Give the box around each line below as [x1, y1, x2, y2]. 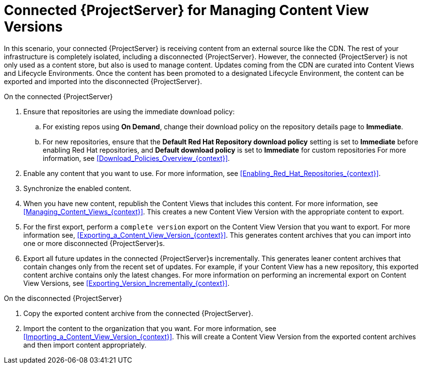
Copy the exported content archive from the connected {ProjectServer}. [23, 309, 253, 317]
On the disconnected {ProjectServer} [4, 294, 122, 302]
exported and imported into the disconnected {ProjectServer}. [4, 77, 203, 86]
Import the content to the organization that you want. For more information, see [23, 324, 276, 333]
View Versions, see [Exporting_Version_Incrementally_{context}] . [23, 279, 230, 287]
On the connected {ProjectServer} [4, 92, 113, 101]
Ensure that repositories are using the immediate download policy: [23, 107, 235, 116]
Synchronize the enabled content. [23, 184, 132, 193]
